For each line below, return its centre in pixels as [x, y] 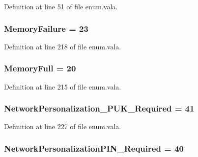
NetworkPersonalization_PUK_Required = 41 [99, 108]
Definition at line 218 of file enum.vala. [63, 46]
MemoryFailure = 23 [46, 28]
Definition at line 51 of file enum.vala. [61, 6]
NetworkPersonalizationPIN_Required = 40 [94, 148]
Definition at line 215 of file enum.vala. [63, 86]
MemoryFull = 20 [40, 68]
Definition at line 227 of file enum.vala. [63, 126]
